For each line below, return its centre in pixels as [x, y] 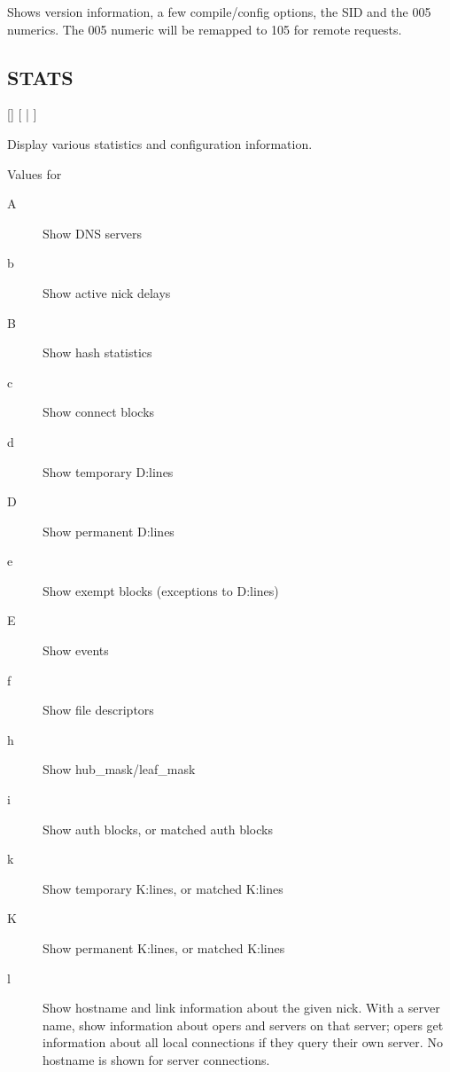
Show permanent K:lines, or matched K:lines [164, 948]
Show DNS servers [93, 233]
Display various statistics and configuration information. [160, 143]
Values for [35, 173]
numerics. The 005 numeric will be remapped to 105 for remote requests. [205, 29]
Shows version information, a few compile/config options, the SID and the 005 [219, 12]
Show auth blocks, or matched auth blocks [158, 829]
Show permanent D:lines [109, 531]
